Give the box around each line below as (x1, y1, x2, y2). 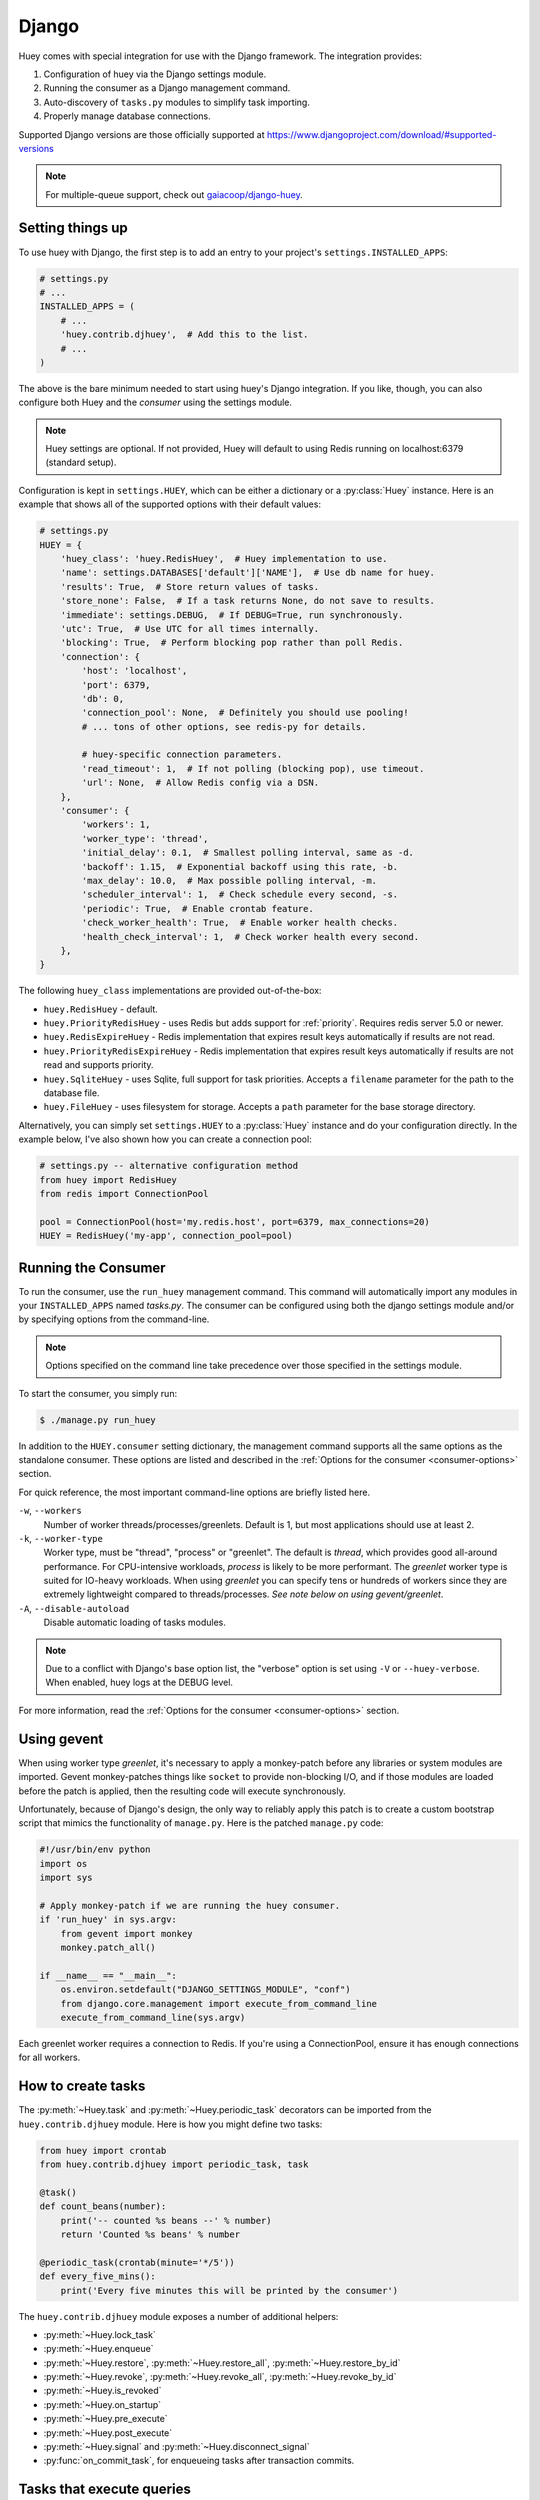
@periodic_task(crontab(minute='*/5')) (39, 2256, 235, 2268)
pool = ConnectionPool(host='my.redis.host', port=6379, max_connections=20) (39, 1216, 430, 1227)
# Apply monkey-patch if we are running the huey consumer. (39, 1900, 341, 1911)
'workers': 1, (81, 819, 151, 830)
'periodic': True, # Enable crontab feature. (81, 903, 314, 914)
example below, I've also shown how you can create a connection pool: (18, 1133, 312, 1145)
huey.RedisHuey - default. (43, 1003, 159, 1015)
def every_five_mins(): (39, 2271, 157, 2282)
